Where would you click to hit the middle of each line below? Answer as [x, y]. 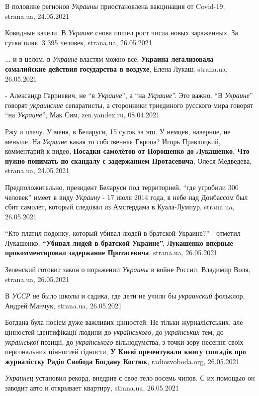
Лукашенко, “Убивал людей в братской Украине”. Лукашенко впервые [119, 243]
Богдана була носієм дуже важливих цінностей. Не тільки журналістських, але [124, 322]
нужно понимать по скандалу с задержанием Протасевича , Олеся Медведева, [129, 160]
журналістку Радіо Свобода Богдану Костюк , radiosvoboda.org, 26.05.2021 [122, 361]
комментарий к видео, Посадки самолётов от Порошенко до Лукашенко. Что [127, 151]
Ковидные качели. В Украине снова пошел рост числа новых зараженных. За [122, 33]
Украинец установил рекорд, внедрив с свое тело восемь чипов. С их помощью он [130, 378]
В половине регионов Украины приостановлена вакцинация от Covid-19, [115, 6]
